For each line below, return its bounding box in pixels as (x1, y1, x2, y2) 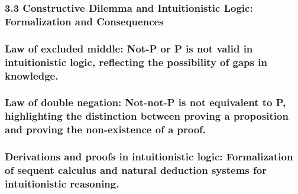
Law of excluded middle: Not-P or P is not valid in (5, 41, 253, 55)
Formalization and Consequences (5, 14, 164, 28)
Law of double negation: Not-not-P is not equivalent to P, (5, 95, 286, 110)
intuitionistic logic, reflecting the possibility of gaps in (5, 54, 267, 69)
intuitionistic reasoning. (5, 176, 119, 190)
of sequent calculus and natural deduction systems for (5, 162, 267, 177)
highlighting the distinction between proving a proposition (5, 108, 289, 123)
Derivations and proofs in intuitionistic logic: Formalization (5, 149, 293, 164)
